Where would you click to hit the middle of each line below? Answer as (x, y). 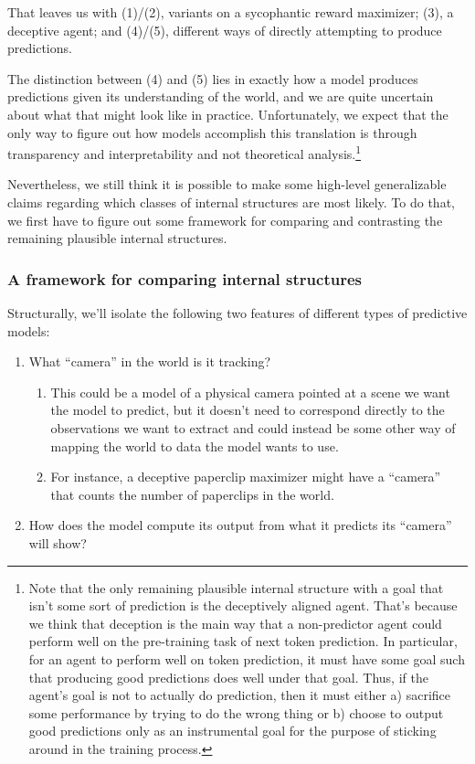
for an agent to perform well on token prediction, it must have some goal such (247, 658)
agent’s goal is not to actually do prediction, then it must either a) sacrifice (240, 695)
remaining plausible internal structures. (117, 238)
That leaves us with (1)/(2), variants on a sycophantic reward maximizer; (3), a (231, 12)
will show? (58, 542)
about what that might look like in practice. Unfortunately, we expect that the (228, 114)
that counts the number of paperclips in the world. (192, 494)
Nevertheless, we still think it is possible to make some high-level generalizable (227, 184)
